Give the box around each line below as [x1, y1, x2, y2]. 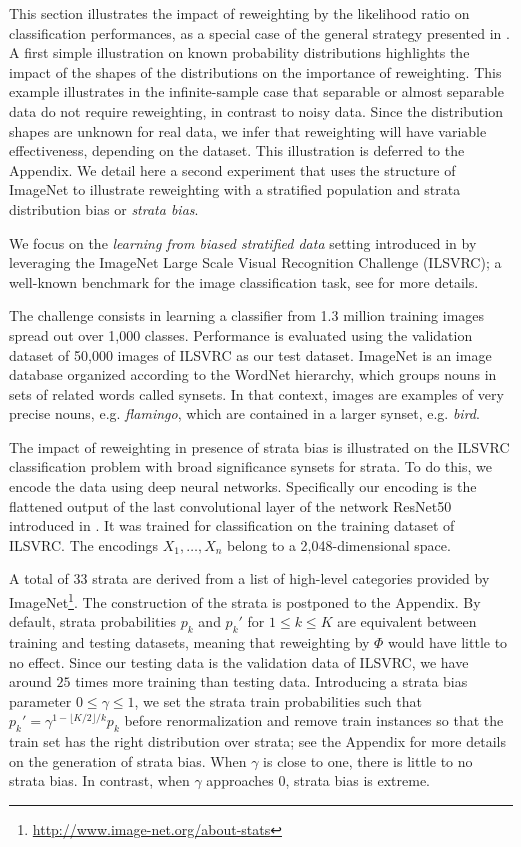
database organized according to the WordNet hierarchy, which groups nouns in [9, 364, 497, 385]
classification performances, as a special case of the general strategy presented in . [9, 22, 510, 43]
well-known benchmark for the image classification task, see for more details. [9, 271, 479, 292]
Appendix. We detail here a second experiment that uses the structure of [9, 159, 456, 180]
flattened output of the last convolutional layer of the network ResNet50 [9, 495, 452, 516]
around [9, 671, 52, 692]
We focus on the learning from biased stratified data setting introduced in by [9, 232, 477, 253]
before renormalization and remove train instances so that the [124, 710, 504, 731]
